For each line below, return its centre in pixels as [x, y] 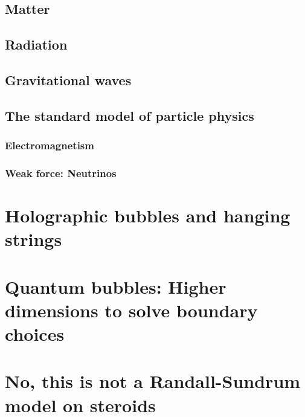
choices [35, 333]
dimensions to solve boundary [131, 310]
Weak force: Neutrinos [61, 173]
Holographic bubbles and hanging [148, 215]
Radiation [36, 44]
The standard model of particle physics [130, 115]
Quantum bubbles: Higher [116, 286]
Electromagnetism [50, 145]
